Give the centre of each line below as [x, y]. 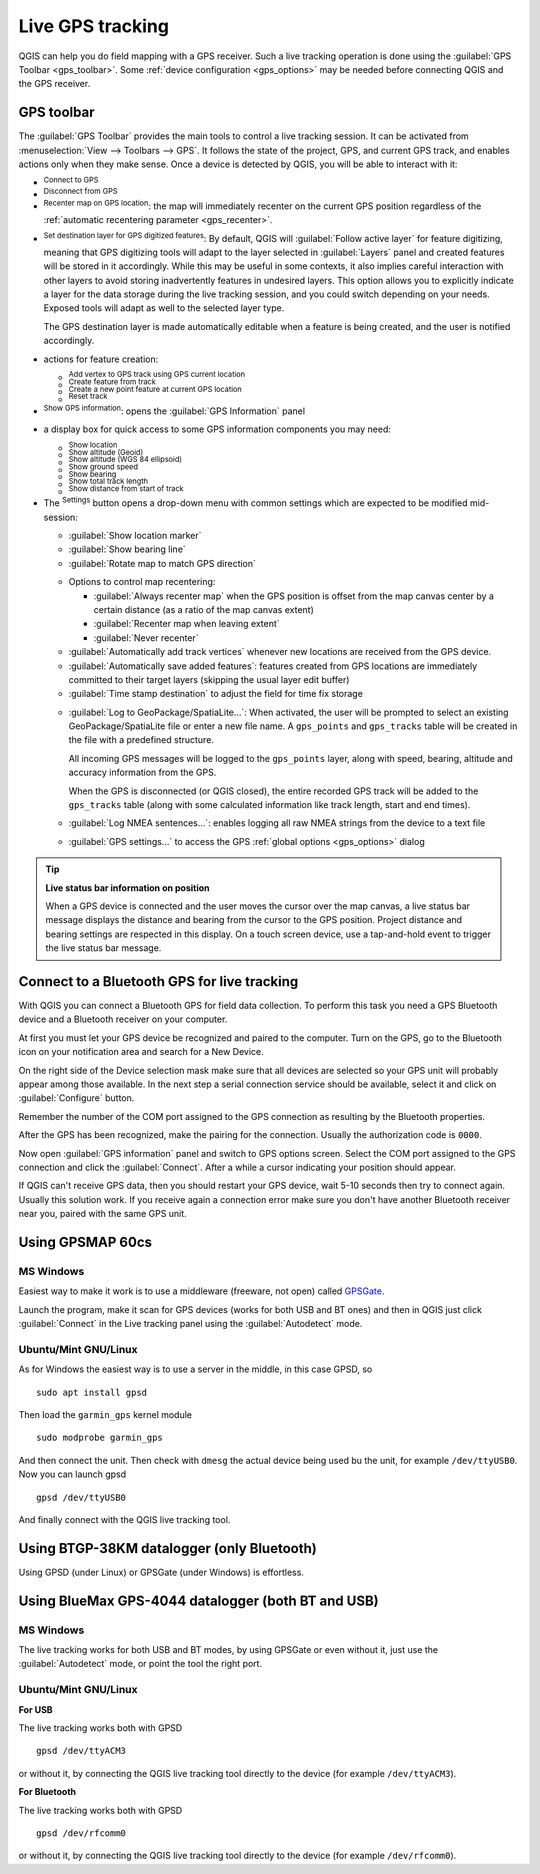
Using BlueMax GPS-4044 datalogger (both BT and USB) [198, 1600]
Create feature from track [112, 382]
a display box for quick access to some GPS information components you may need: [217, 429]
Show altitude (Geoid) [106, 452]
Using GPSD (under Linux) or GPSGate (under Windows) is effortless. [161, 1572]
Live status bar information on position [127, 887]
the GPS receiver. [54, 84]
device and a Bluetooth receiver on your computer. [123, 1019]
